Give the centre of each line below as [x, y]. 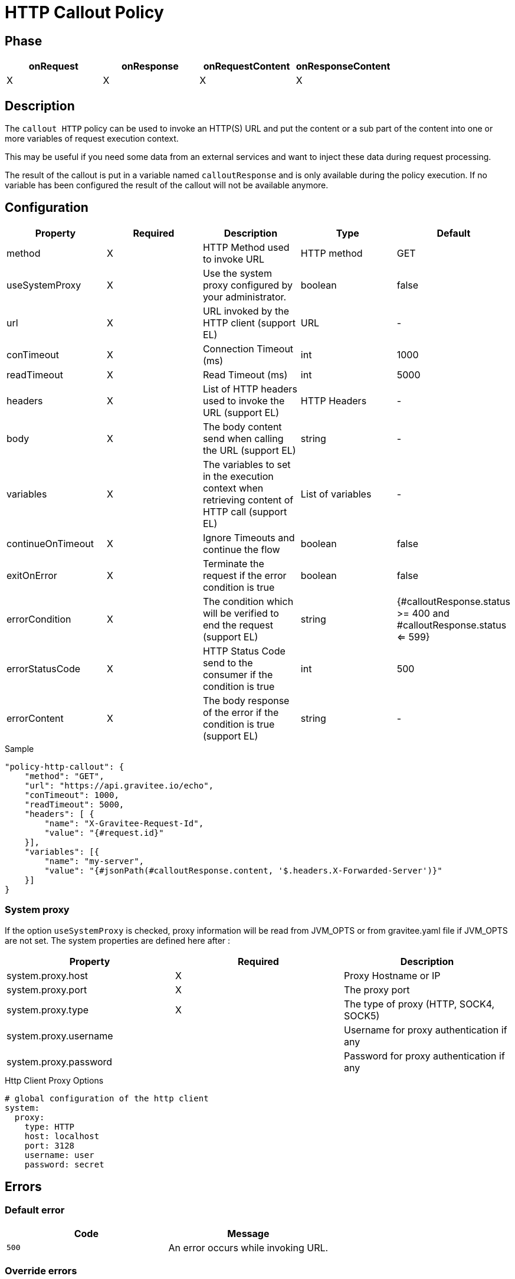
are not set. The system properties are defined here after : [118, 940]
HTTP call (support [245, 511]
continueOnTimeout [50, 543]
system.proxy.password [60, 1062]
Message [248, 1233]
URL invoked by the [246, 311]
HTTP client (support [249, 323]
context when [233, 488]
